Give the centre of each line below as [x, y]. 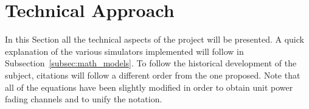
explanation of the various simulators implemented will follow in [124, 51]
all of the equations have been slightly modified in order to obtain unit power [149, 87]
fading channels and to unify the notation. [84, 99]
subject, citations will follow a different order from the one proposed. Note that [153, 75]
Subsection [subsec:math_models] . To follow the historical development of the [151, 63]
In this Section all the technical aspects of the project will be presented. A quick [154, 39]
